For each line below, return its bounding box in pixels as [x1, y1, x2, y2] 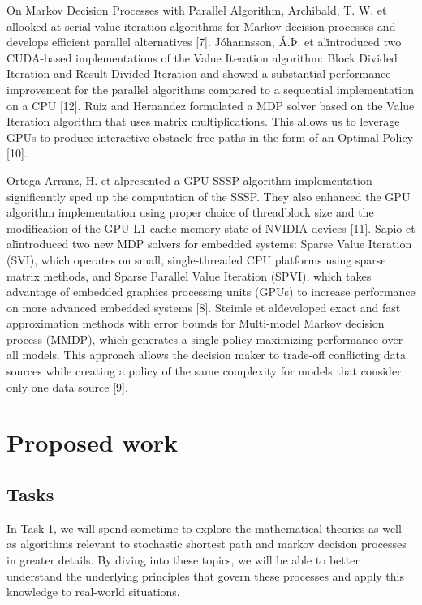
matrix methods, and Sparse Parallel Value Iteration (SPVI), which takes [6, 267, 372, 284]
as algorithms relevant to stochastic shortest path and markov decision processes [6, 535, 407, 552]
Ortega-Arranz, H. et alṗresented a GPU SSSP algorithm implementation [6, 171, 372, 188]
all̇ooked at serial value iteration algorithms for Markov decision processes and [6, 17, 396, 34]
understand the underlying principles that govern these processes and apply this [6, 567, 404, 584]
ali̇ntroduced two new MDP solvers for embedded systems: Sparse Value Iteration [6, 235, 412, 252]
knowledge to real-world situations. [6, 583, 180, 600]
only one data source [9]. [6, 378, 128, 395]
